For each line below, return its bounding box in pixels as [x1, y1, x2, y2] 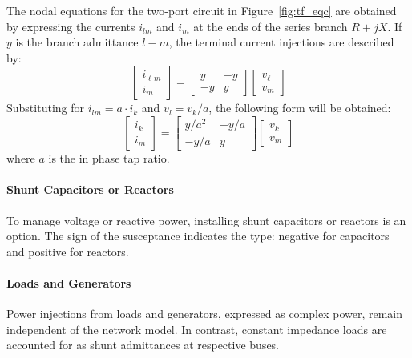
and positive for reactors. [6, 243, 129, 259]
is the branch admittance [15, 34, 139, 50]
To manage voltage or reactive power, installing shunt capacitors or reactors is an [6, 211, 406, 228]
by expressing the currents [6, 18, 135, 34]
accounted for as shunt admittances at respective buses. [6, 336, 280, 353]
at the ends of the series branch [193, 18, 348, 34]
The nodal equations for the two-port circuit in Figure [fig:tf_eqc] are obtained [6, 2, 397, 18]
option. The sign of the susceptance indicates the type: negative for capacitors [6, 227, 390, 244]
